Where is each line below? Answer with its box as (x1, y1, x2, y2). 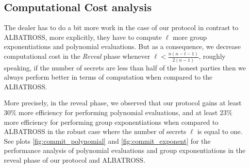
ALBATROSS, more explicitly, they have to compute (4, 32, 162, 42)
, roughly (199, 51, 226, 61)
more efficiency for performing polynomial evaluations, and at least (18, 107, 218, 117)
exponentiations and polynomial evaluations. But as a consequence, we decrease (4, 41, 241, 51)
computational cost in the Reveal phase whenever (4, 51, 150, 61)
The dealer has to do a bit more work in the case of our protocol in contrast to (4, 22, 239, 33)
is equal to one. (197, 126, 243, 136)
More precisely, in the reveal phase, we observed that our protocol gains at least (4, 98, 242, 108)
